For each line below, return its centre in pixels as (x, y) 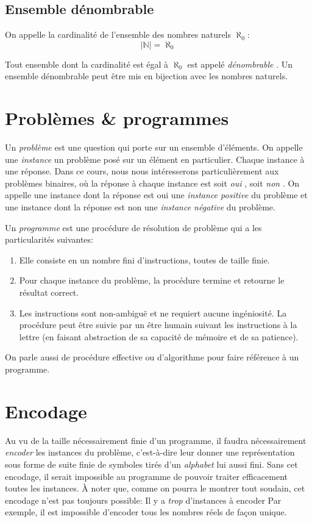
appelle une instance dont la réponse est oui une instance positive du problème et (156, 195)
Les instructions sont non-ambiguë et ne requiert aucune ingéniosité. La (153, 313)
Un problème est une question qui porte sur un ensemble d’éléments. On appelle (154, 147)
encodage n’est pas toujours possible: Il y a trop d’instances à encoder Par (143, 500)
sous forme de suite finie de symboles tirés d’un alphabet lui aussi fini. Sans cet (151, 464)
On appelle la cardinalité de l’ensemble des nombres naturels (118, 34)
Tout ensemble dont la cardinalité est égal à (87, 64)
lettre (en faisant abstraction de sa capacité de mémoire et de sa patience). (159, 336)
